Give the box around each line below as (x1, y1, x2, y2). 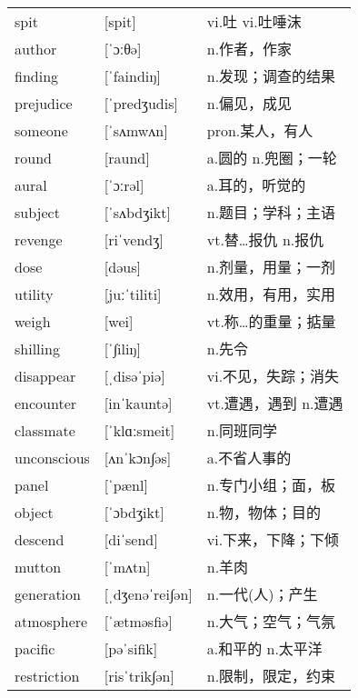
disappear (15, 364, 76, 386)
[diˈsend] (104, 528, 158, 550)
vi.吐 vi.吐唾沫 (206, 11, 302, 33)
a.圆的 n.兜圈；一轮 (206, 147, 337, 169)
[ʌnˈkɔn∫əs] (104, 446, 172, 468)
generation (15, 583, 81, 604)
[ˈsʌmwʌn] (104, 119, 168, 141)
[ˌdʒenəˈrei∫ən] (104, 583, 193, 604)
